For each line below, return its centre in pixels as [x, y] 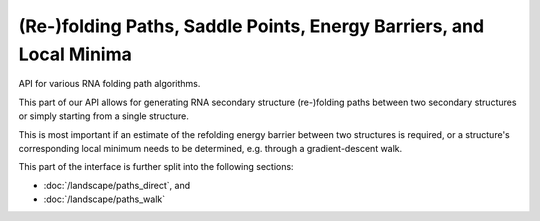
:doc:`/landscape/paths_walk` [104, 199]
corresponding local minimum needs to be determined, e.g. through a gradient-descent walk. [210, 148]
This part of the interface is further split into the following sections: [156, 167]
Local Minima [75, 54]
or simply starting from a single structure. [103, 116]
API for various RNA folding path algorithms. [109, 84]
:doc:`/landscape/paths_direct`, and [116, 185]
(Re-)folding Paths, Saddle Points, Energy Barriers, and [251, 26]
